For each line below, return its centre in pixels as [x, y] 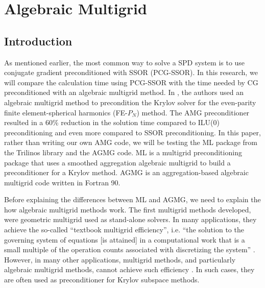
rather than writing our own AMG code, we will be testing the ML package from [131, 142]
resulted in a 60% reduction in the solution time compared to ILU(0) [112, 122]
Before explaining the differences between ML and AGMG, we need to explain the [132, 199]
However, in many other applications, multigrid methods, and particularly [120, 259]
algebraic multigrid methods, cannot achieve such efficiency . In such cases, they [129, 269]
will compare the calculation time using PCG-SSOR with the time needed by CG [131, 82]
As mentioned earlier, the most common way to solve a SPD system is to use [125, 62]
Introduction [38, 41]
